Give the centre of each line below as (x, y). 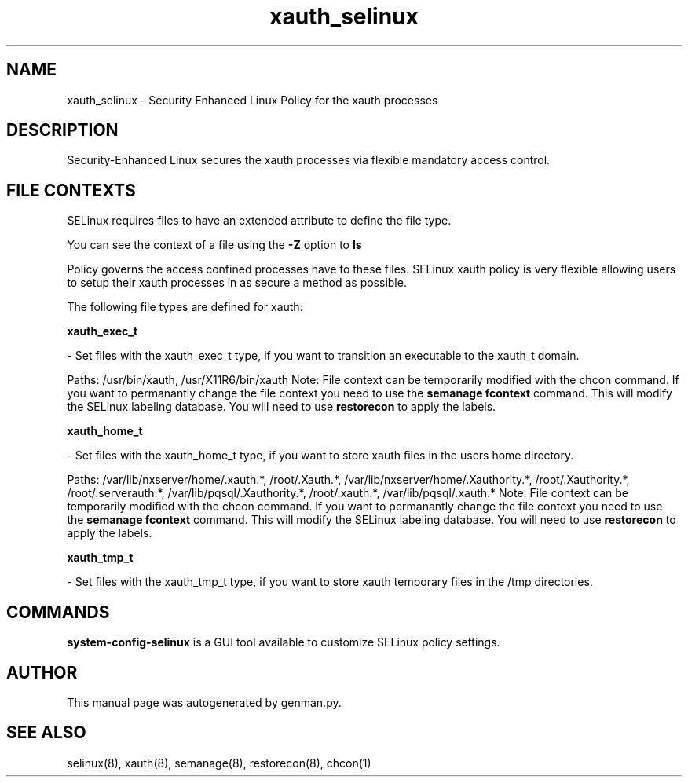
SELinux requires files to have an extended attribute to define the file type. (259, 221)
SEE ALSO (46, 733)
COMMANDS (58, 612)
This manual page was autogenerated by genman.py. (204, 702)
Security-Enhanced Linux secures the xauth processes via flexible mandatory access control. (309, 160)
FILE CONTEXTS (71, 190)
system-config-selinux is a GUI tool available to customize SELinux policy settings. (284, 642)
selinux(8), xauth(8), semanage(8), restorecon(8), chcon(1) (219, 763)
